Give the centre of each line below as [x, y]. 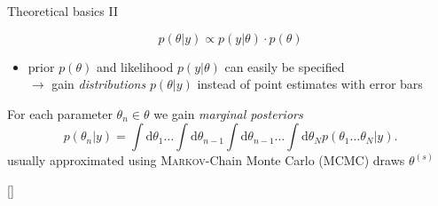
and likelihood [135, 66]
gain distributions [99, 84]
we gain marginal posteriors [228, 113]
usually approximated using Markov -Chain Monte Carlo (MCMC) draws [206, 160]
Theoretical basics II [63, 11]
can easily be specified [285, 66]
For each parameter [60, 113]
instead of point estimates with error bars [310, 84]
